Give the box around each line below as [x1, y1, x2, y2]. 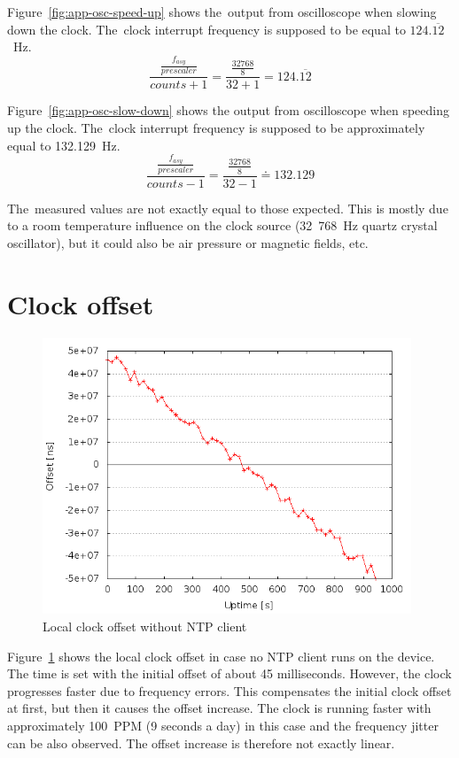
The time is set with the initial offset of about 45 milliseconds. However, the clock [7, 664, 452, 683]
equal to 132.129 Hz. [7, 135, 121, 154]
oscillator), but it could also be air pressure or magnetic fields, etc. [7, 233, 369, 251]
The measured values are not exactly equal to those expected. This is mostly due [7, 198, 448, 217]
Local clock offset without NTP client [43, 617, 247, 636]
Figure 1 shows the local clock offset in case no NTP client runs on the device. [7, 646, 435, 665]
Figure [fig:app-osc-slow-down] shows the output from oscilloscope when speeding [7, 101, 449, 120]
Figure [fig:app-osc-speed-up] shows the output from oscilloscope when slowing [7, 3, 437, 20]
